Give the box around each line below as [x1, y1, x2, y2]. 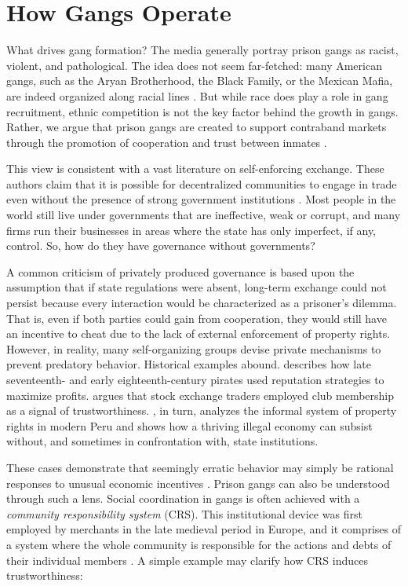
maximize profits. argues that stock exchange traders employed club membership [6, 386, 395, 403]
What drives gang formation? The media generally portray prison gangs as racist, [6, 42, 399, 58]
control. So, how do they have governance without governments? [6, 237, 315, 254]
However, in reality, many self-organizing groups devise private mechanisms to [6, 340, 381, 357]
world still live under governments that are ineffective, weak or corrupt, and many [6, 207, 401, 223]
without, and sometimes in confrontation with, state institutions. [6, 433, 319, 449]
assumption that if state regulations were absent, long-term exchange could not [6, 279, 387, 295]
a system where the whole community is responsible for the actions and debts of [6, 536, 392, 552]
